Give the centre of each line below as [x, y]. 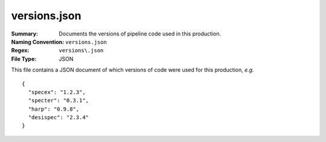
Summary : [25, 34]
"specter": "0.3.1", [59, 100]
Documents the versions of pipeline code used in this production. [140, 34]
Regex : [20, 51]
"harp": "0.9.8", [54, 109]
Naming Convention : [38, 42]
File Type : [24, 59]
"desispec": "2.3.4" [59, 118]
